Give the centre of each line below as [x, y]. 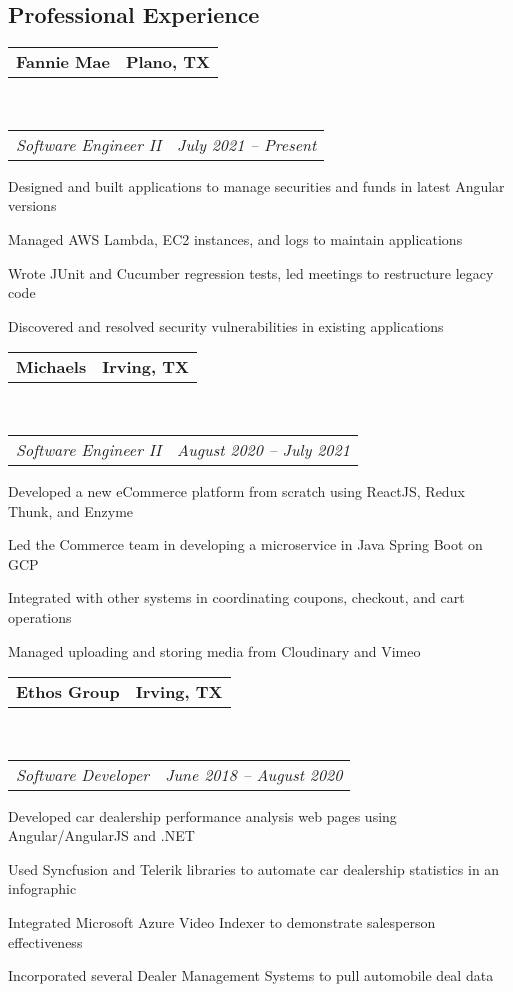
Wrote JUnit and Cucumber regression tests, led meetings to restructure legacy [251, 272]
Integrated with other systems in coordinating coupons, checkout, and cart [236, 597]
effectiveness [45, 941]
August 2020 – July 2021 [263, 449]
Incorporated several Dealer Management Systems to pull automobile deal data [251, 975]
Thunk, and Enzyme [71, 510]
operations [40, 616]
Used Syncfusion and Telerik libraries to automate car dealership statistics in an [254, 868]
